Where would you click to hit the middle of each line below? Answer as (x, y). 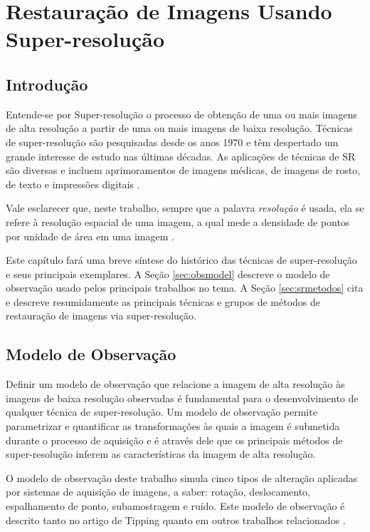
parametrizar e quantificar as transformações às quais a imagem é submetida (173, 426)
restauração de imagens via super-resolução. (101, 316)
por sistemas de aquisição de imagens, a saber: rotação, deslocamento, (158, 492)
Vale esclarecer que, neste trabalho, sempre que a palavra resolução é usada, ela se (185, 208)
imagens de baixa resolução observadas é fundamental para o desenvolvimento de (182, 398)
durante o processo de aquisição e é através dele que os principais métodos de (174, 440)
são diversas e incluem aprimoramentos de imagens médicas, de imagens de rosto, (183, 170)
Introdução (47, 84)
